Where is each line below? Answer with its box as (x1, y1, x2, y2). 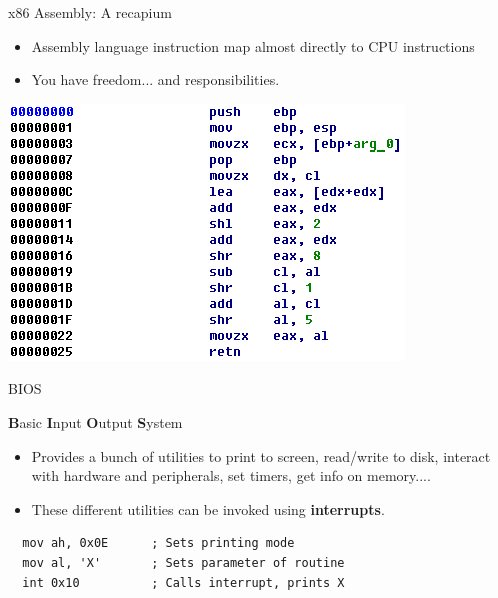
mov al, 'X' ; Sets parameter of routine (22, 555, 345, 570)
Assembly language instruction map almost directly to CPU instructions (31, 35, 475, 56)
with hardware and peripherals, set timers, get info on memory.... (31, 465, 431, 486)
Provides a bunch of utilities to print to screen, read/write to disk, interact (31, 445, 491, 466)
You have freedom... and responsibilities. (31, 69, 280, 90)
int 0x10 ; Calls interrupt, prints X (22, 575, 345, 590)
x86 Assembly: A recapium (8, 2, 172, 22)
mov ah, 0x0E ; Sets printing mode (22, 536, 295, 551)
